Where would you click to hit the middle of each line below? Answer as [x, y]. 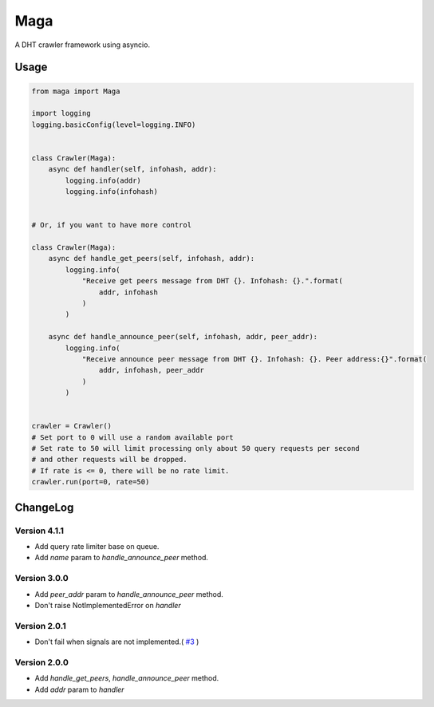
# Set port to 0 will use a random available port [133, 437]
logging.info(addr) [103, 180]
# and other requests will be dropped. [109, 460]
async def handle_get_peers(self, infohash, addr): [152, 259]
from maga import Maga [76, 91]
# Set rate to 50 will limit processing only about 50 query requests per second [196, 448]
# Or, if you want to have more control [111, 225]
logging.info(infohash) [112, 192]
